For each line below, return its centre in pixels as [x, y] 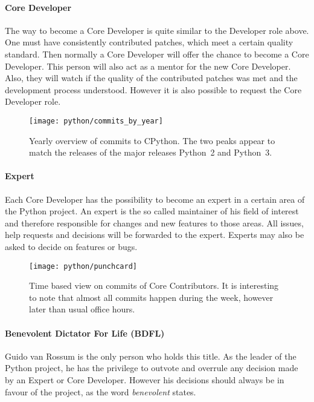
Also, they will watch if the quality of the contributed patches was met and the [151, 78]
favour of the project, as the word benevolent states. [101, 391]
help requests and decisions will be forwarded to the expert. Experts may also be [155, 235]
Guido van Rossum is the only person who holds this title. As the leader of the [151, 356]
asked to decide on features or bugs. [71, 246]
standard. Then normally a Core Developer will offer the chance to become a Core [157, 54]
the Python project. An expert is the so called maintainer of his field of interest [152, 211]
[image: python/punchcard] [83, 266]
